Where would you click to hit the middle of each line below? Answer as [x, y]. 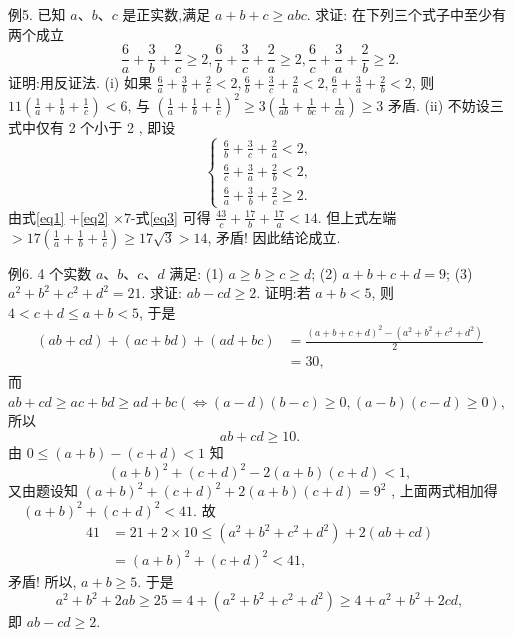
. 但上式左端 [357, 216]
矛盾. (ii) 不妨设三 [445, 104]
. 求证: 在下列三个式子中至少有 [406, 14]
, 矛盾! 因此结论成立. [274, 236]
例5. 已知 [37, 14]
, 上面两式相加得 [444, 490]
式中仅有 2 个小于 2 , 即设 [92, 126]
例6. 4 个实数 [50, 272]
